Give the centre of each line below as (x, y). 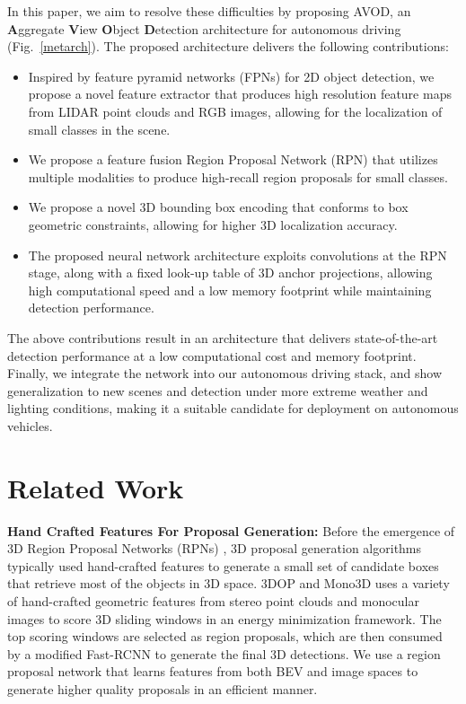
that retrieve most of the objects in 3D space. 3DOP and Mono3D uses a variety (229, 583)
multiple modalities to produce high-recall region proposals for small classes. (238, 176)
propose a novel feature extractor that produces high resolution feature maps (240, 94)
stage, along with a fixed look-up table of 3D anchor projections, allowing (230, 273)
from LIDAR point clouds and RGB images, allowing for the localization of (235, 111)
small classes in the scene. (99, 129)
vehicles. (30, 425)
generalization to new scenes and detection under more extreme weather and (218, 390)
